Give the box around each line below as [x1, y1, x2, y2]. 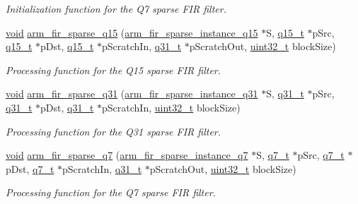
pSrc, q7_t [297, 148, 345, 162]
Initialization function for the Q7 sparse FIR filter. [6, 1, 226, 16]
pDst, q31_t [40, 100, 94, 114]
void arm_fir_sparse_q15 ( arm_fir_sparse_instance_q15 [6, 25, 258, 40]
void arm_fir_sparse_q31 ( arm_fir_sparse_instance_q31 [6, 86, 258, 101]
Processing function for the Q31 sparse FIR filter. [6, 124, 221, 138]
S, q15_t [266, 25, 304, 40]
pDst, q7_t [6, 161, 54, 176]
